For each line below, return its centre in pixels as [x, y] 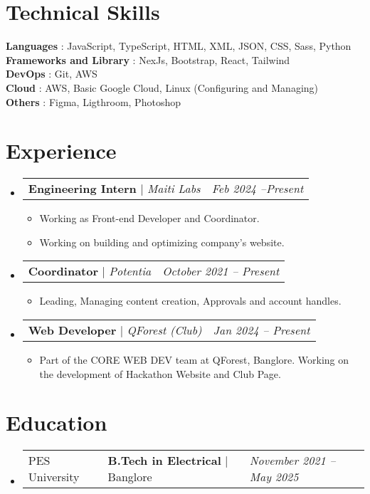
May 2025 [274, 477]
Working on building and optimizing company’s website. [162, 242]
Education [57, 422]
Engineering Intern [82, 189]
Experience [61, 151]
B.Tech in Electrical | [168, 461]
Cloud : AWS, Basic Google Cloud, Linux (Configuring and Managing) [162, 87]
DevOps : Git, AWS [52, 74]
